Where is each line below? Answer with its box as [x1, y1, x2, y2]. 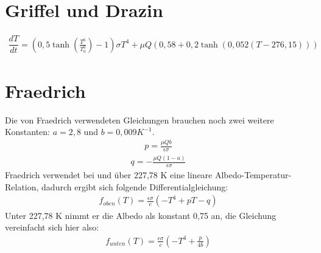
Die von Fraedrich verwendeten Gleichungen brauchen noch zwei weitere [5, 113, 274, 126]
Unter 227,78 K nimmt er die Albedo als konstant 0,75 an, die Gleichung [5, 209, 277, 221]
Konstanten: [5, 125, 50, 138]
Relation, [5, 180, 39, 193]
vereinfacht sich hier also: [5, 221, 99, 234]
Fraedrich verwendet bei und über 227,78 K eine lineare [5, 168, 213, 181]
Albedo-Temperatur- [214, 168, 292, 181]
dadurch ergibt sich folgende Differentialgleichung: [41, 180, 228, 193]
